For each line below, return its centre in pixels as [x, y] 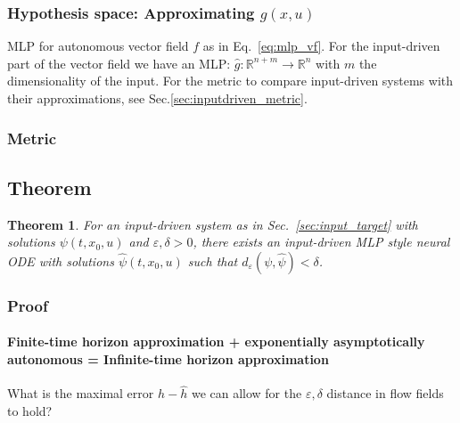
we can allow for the [246, 393]
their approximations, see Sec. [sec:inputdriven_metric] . [157, 98]
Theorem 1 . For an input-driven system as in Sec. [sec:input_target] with [213, 224]
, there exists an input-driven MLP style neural [321, 242]
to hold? [30, 410]
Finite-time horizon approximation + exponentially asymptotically [216, 342]
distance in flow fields [385, 393]
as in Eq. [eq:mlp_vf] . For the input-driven [321, 46]
